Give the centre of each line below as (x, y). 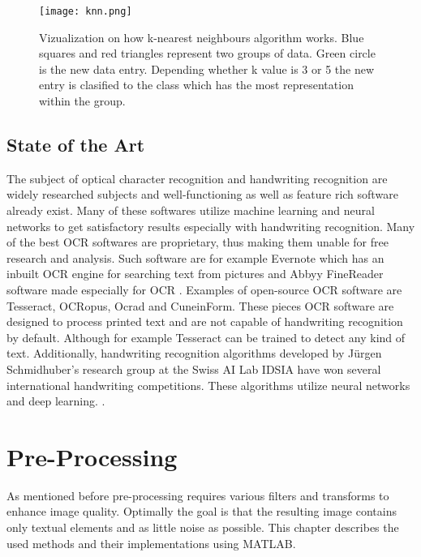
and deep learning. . (56, 401)
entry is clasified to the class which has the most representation (196, 85)
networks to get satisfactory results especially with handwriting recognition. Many (211, 226)
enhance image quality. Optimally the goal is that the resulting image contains (202, 511)
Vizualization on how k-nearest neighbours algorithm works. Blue (202, 37)
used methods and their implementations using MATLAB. (151, 543)
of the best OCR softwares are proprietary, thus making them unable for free (198, 242)
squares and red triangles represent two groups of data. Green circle (207, 53)
